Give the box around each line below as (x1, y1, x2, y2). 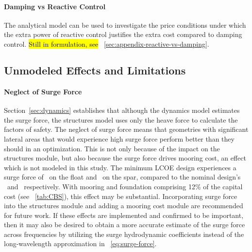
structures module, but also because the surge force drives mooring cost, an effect (4, 153, 246, 163)
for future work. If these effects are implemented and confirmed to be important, (4, 210, 244, 220)
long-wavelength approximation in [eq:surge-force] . (4, 238, 157, 249)
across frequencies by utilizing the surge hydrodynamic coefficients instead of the (4, 229, 244, 239)
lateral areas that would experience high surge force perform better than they (4, 133, 235, 144)
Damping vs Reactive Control (4, 1, 106, 11)
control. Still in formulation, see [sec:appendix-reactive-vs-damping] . (4, 38, 209, 49)
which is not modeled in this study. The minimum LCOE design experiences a (4, 162, 236, 172)
